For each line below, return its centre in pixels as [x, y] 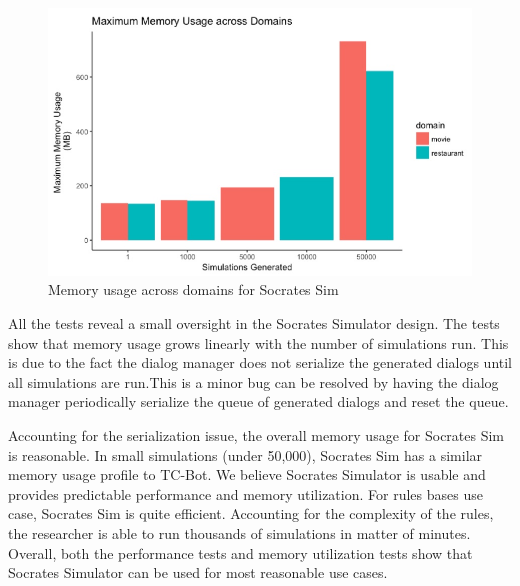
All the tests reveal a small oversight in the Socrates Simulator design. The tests [254, 323]
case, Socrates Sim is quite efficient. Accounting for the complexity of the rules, [251, 513]
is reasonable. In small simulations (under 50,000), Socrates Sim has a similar [245, 454]
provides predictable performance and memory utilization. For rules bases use [245, 493]
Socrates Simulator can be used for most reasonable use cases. [198, 572]
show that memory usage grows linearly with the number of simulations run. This [258, 342]
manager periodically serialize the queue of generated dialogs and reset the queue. [258, 401]
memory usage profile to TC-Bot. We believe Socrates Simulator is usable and [247, 474]
